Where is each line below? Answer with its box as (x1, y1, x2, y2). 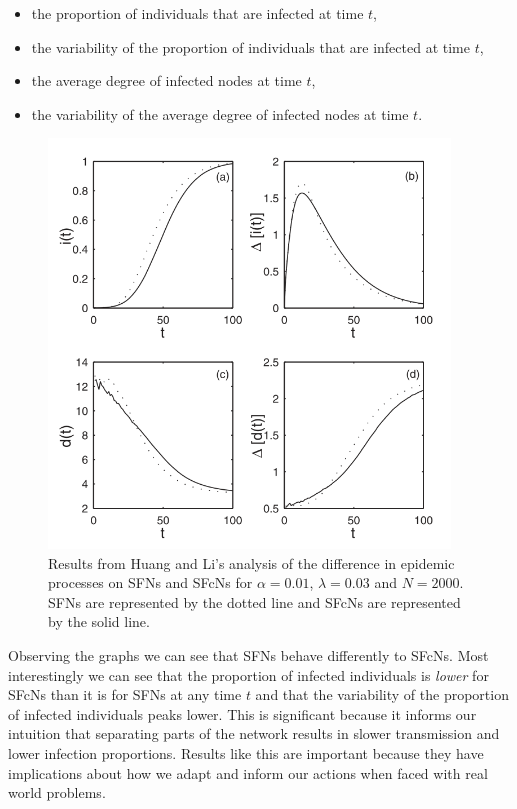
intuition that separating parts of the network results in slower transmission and (8, 723, 500, 744)
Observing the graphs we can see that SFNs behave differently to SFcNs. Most (8, 645, 489, 666)
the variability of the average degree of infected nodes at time (31, 103, 409, 124)
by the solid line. (48, 611, 150, 632)
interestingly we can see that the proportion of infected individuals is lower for (8, 664, 489, 685)
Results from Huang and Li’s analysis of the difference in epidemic (48, 552, 455, 573)
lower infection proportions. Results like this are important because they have (8, 742, 484, 763)
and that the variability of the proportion (255, 684, 509, 705)
